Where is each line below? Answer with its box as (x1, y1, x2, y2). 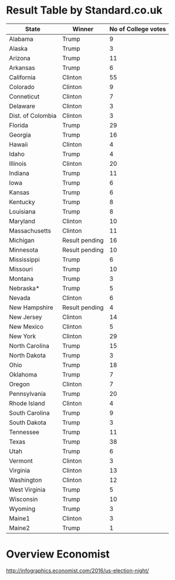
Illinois (9, 159, 27, 168)
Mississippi (9, 255, 40, 263)
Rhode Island (9, 399, 45, 407)
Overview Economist (6, 548, 110, 561)
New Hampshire (9, 303, 54, 312)
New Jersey (9, 313, 42, 321)
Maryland (9, 217, 35, 225)
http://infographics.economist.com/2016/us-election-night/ (6, 567, 149, 574)
